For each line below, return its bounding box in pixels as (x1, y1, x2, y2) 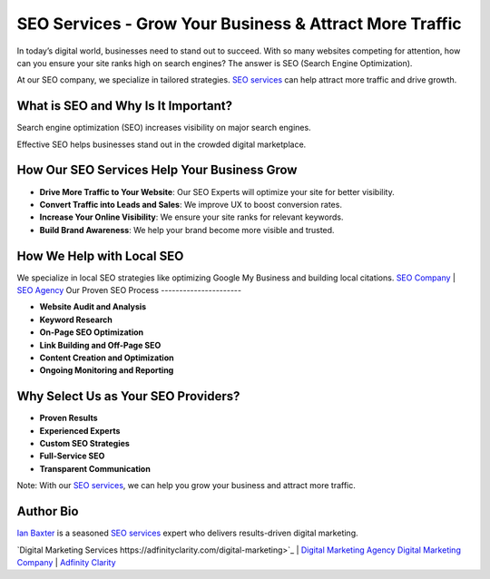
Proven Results (39, 413, 99, 424)
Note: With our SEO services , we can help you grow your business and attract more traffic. (16, 480, 356, 491)
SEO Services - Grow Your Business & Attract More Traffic (16, 14, 462, 34)
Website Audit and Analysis (39, 301, 147, 312)
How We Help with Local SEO (16, 248, 184, 263)
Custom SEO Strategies (39, 438, 131, 449)
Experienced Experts (39, 425, 121, 436)
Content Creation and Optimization (39, 352, 174, 363)
